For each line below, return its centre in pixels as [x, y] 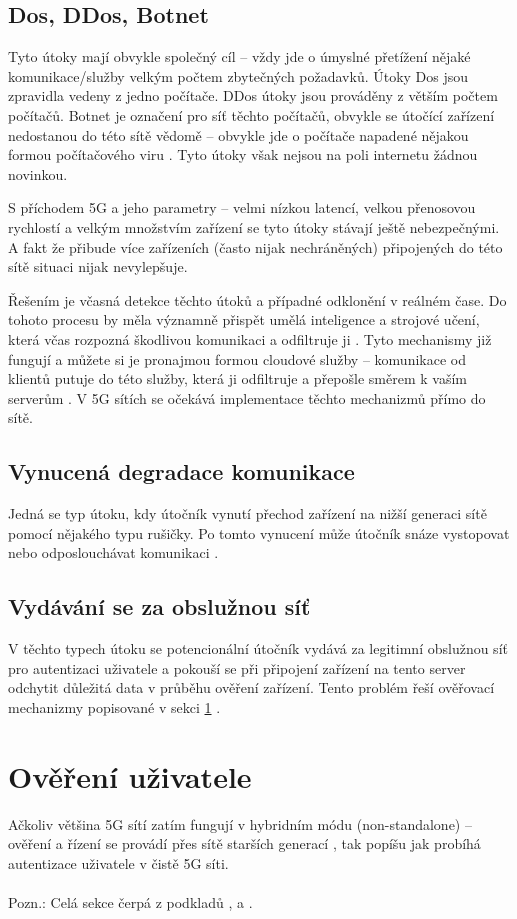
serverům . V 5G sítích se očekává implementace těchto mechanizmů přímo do [247, 397]
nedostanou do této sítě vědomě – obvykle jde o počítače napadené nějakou [238, 134]
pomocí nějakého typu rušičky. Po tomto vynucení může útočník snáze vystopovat [259, 532]
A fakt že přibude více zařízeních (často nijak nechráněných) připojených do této [255, 246]
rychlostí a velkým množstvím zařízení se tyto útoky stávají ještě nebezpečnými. [254, 226]
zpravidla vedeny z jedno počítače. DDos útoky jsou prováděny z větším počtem [253, 95]
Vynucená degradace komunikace [181, 471]
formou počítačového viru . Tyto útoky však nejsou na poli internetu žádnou [243, 154]
